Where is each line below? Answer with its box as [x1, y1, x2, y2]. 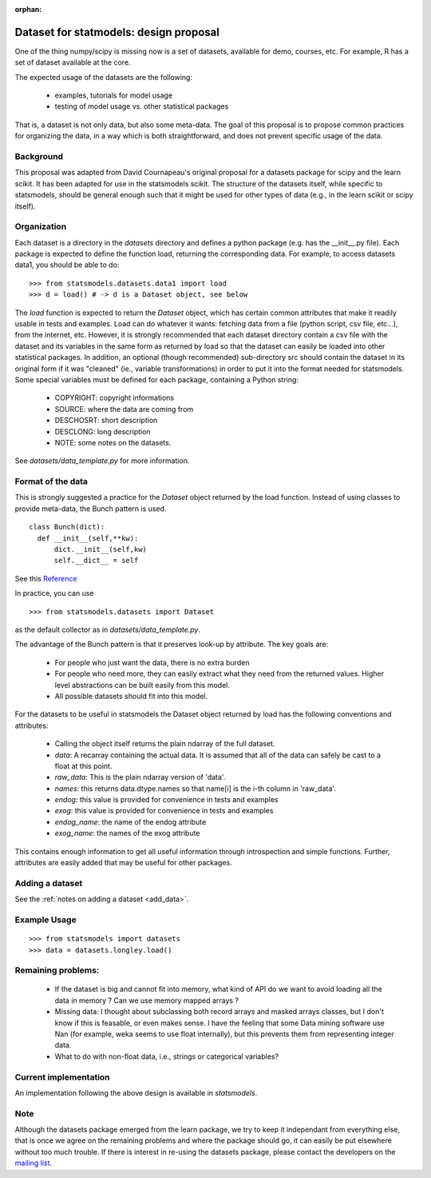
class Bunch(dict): [29, 522, 105, 532]
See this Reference [14, 573, 77, 583]
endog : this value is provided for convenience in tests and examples [54, 795, 279, 805]
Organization [14, 221, 67, 232]
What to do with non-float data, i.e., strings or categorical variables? [54, 1052, 279, 1061]
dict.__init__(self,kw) [53, 545, 148, 554]
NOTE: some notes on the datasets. [54, 437, 172, 447]
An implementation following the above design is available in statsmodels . [14, 1088, 258, 1097]
